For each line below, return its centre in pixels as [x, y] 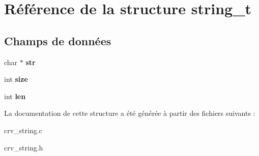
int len [15, 96]
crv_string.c [23, 130]
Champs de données [58, 40]
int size [16, 79]
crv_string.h [24, 147]
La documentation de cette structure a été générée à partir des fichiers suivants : [130, 113]
